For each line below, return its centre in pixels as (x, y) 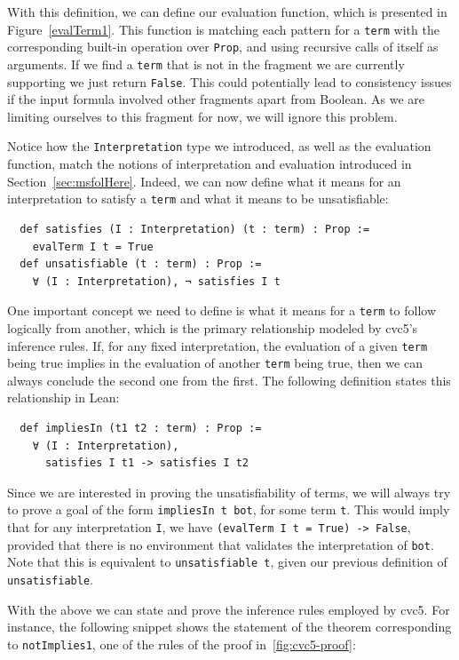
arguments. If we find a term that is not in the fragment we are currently (206, 64)
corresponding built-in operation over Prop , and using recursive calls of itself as (223, 47)
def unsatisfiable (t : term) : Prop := (141, 264)
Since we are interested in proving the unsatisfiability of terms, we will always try (229, 492)
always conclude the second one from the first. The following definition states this (229, 380)
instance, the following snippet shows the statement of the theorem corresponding (229, 627)
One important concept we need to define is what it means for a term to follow (222, 310)
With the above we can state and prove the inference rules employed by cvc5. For (229, 609)
